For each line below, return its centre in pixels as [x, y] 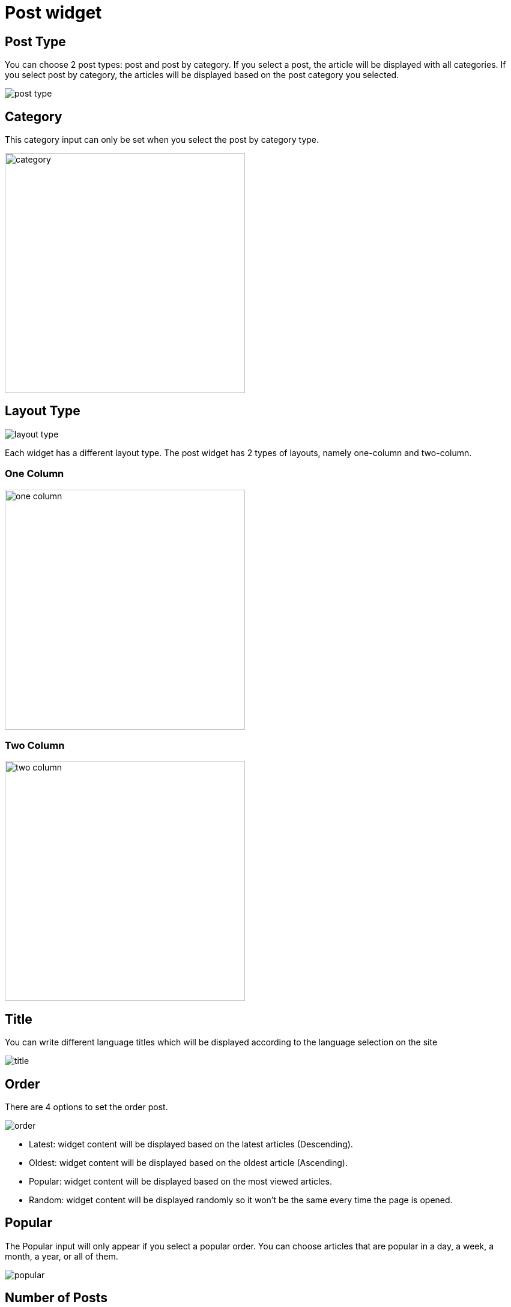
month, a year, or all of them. [62, 1256]
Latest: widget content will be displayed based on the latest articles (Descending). [191, 1144]
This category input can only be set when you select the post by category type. [162, 140]
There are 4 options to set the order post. [86, 1107]
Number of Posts [56, 1298]
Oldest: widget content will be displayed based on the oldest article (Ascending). [188, 1163]
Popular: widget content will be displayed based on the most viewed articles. [180, 1182]
